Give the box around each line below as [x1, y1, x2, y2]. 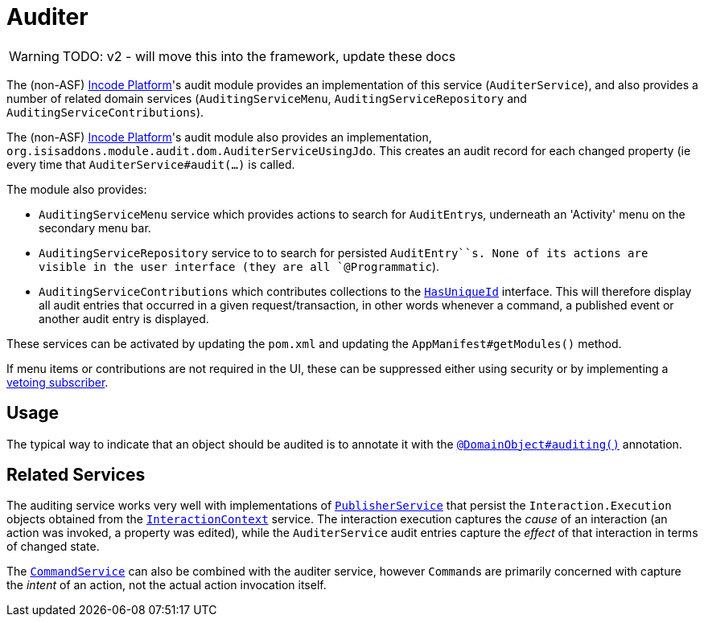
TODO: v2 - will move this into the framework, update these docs [62, 47, 456, 64]
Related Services [6, 465, 146, 486]
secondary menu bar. [39, 220, 151, 235]
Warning [9, 47, 60, 64]
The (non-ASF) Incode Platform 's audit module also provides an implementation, [6, 129, 432, 144]
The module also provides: [6, 182, 147, 196]
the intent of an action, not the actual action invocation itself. [6, 578, 327, 592]
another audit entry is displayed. [39, 311, 209, 326]
